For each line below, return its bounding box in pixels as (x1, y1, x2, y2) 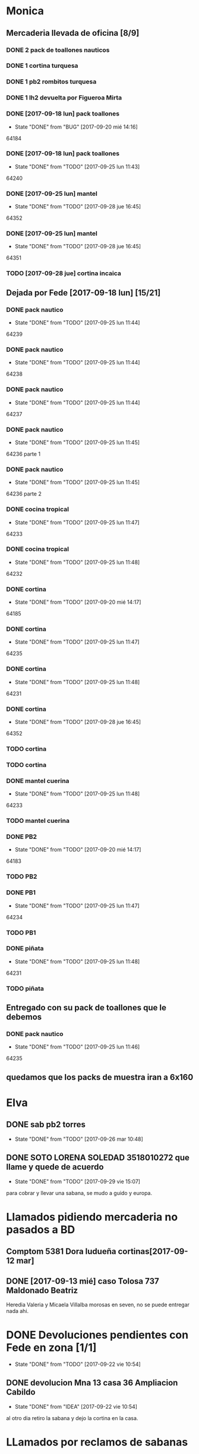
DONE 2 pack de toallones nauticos (6, 46, 110, 54)
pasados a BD (6, 1222, 75, 1236)
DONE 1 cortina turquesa (6, 61, 78, 70)
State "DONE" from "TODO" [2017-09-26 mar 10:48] (14, 1135, 144, 1143)
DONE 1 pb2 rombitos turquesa (6, 77, 97, 86)
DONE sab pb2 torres (6, 1119, 86, 1129)
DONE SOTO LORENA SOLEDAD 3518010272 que (6, 1153, 190, 1163)
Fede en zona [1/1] (6, 1341, 97, 1355)
